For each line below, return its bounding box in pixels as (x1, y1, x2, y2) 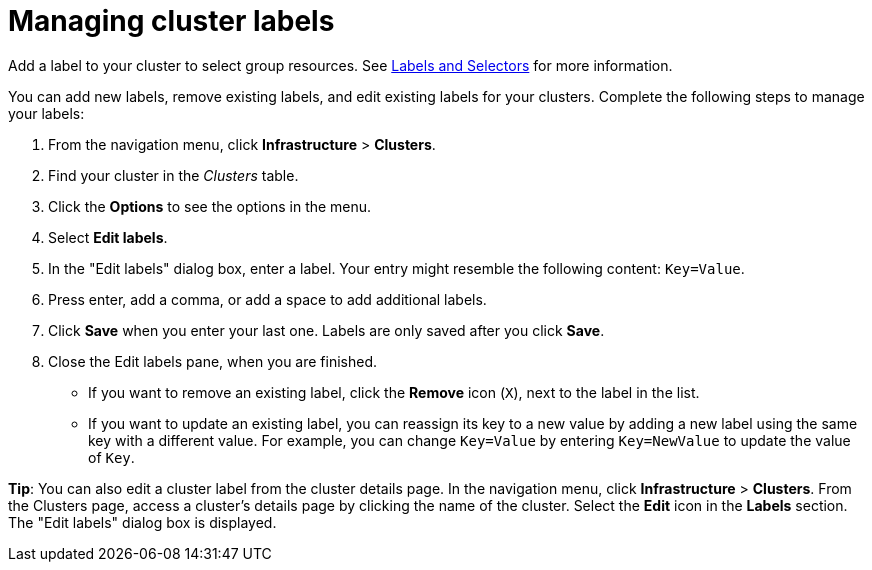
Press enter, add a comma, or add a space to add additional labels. (48, 290, 487, 308)
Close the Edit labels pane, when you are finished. (48, 352, 378, 370)
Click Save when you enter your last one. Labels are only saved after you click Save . (48, 321, 605, 339)
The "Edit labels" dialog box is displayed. (8, 513, 277, 531)
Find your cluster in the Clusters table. (48, 166, 299, 184)
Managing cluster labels (8, 4, 335, 38)
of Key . (88, 448, 135, 466)
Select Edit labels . (48, 228, 168, 246)
